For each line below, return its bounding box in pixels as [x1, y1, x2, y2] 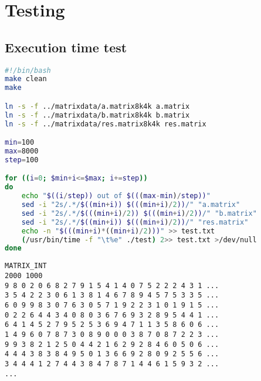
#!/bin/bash [5, 66, 51, 75]
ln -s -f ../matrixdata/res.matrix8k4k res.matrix [5, 119, 206, 128]
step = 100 [5, 155, 39, 164]
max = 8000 [5, 147, 39, 156]
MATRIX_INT [5, 262, 47, 270]
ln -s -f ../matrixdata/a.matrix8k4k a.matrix [5, 102, 190, 111]
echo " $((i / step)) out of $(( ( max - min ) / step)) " [21, 192, 211, 200]
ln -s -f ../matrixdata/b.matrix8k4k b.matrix [5, 111, 190, 119]
